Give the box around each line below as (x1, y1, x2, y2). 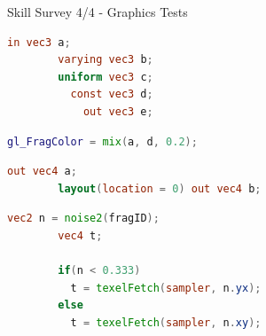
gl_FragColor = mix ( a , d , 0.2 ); (7, 135, 198, 148)
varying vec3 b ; (58, 53, 153, 66)
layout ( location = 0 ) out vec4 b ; (58, 182, 262, 195)
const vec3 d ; (70, 88, 153, 101)
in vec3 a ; (7, 35, 71, 49)
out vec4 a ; (7, 165, 77, 178)
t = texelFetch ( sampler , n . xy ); (70, 316, 262, 329)
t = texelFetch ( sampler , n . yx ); (70, 281, 262, 294)
